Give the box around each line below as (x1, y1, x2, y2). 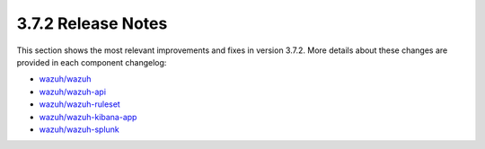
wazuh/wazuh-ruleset (39, 99, 120, 110)
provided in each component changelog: (16, 57, 167, 67)
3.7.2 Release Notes (16, 13, 168, 33)
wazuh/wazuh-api (39, 86, 107, 97)
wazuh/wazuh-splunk (39, 124, 120, 135)
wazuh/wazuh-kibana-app (39, 111, 137, 122)
